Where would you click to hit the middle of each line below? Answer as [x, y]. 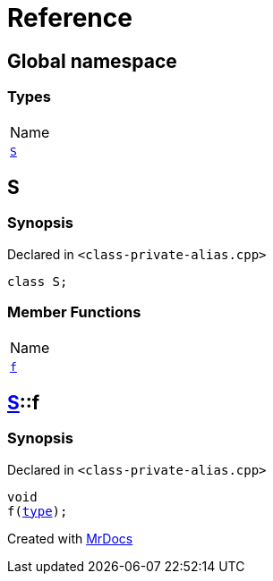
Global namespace [92, 61]
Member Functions [74, 312]
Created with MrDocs [70, 538]
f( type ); [38, 511]
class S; [38, 281]
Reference [70, 18]
